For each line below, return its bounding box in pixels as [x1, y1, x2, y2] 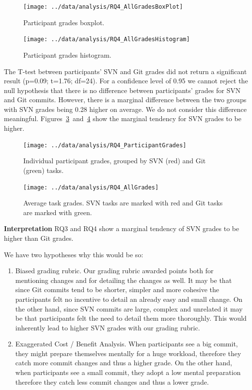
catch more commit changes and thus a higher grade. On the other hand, [15, 358, 232, 368]
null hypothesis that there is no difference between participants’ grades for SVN [4, 85, 241, 95]
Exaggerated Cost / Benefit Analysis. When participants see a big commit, [15, 339, 238, 349]
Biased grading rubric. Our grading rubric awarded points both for [15, 265, 214, 276]
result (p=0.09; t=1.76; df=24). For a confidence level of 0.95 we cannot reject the [4, 76, 248, 86]
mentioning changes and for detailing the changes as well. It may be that [15, 275, 232, 285]
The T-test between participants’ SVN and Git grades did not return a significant [4, 66, 247, 76]
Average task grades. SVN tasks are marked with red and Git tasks [23, 198, 223, 208]
